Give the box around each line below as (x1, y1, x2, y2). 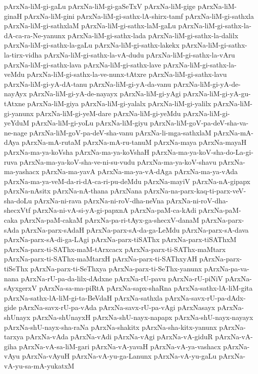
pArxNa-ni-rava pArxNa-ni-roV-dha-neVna (34, 195, 164, 205)
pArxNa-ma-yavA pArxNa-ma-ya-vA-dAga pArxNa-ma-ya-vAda (41, 166, 238, 177)
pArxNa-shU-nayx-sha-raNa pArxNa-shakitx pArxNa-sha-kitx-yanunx (4, 321, 217, 332)
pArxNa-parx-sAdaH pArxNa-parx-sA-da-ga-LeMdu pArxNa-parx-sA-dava (21, 224, 249, 235)
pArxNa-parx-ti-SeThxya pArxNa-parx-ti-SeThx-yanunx (30, 263, 202, 274)
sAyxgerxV (4, 283, 37, 293)
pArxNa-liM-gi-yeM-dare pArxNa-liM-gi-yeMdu (36, 108, 181, 118)
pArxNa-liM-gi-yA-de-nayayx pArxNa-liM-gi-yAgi (29, 88, 181, 99)
